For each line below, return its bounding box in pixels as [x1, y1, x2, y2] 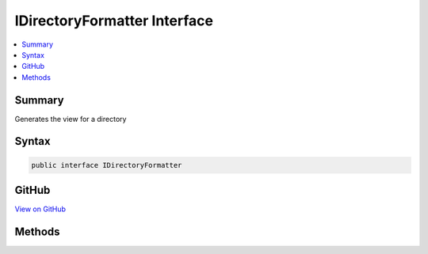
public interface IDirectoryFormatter [31, 161, 182, 169]
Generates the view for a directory [14, 114, 127, 123]
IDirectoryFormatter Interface [14, 12, 214, 29]
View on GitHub [14, 204, 67, 214]
